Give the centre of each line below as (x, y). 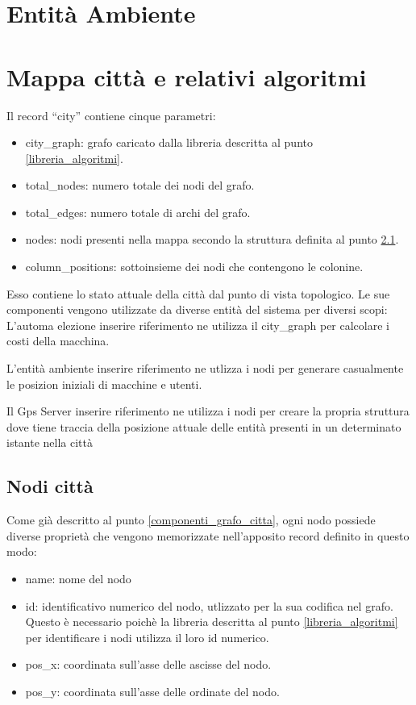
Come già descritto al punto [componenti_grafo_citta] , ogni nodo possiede (191, 520)
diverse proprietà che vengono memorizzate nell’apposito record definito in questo (208, 535)
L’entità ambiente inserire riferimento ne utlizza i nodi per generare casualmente (205, 368)
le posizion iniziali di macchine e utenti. (104, 384)
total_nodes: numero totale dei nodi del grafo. (140, 185)
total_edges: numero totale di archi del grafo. (138, 212)
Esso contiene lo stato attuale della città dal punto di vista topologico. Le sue (198, 293)
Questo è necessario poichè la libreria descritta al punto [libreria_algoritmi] (212, 622)
